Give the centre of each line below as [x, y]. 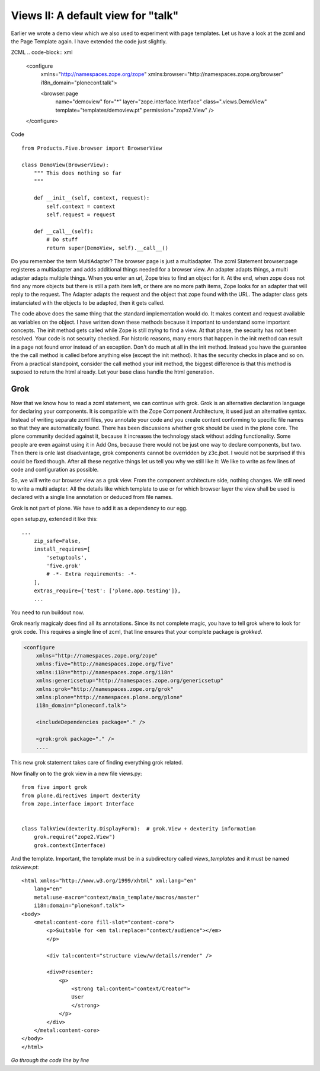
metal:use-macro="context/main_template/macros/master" [116, 897]
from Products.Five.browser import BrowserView [92, 148]
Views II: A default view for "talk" [95, 15]
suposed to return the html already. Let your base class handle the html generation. [113, 372]
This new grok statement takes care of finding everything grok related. [97, 763]
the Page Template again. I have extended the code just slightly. [89, 41]
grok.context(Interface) [70, 845]
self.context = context [81, 206]
